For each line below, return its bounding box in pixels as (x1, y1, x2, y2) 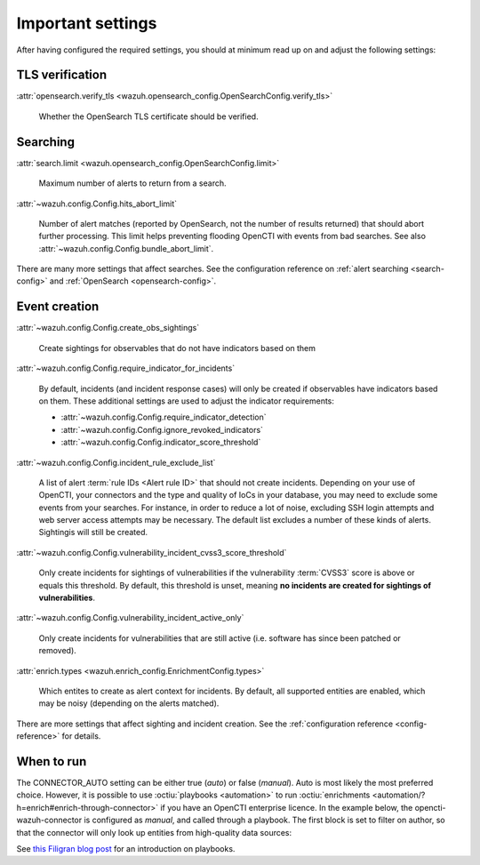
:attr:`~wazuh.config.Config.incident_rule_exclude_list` (16, 457, 216, 468)
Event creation (16, 299, 100, 315)
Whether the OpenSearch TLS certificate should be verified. (38, 111, 259, 122)
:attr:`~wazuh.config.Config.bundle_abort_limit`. (38, 243, 214, 253)
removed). (38, 645, 77, 656)
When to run (16, 754, 87, 769)
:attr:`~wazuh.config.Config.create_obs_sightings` (16, 323, 200, 333)
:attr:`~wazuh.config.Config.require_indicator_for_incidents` (16, 363, 236, 373)
